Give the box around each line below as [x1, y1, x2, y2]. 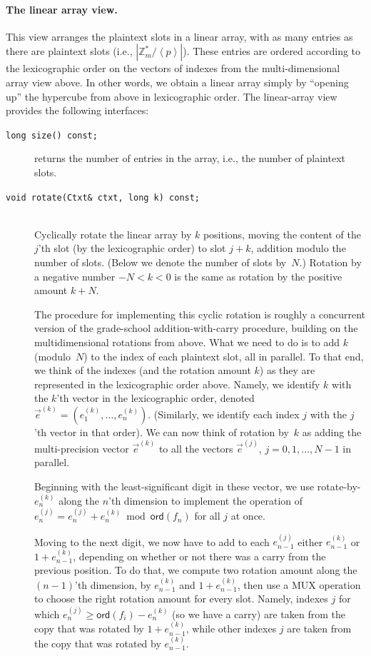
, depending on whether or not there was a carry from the [73, 548, 326, 563]
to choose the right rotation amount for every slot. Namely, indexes [34, 591, 328, 606]
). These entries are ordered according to [183, 44, 361, 59]
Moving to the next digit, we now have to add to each [34, 534, 270, 549]
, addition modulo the [250, 241, 346, 256]
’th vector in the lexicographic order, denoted [56, 390, 255, 405]
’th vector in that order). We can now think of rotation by [34, 424, 289, 439]
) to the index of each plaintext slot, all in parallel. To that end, [83, 348, 364, 363]
